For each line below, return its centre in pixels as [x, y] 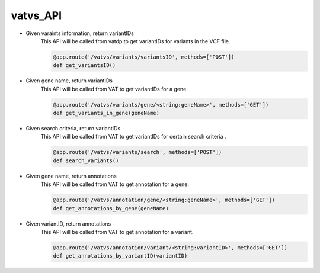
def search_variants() [86, 160]
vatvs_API [36, 15]
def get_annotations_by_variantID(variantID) [120, 256]
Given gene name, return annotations [71, 176]
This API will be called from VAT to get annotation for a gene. [115, 184]
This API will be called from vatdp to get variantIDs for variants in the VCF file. [135, 41]
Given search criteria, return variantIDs [73, 129]
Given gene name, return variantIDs [69, 81]
